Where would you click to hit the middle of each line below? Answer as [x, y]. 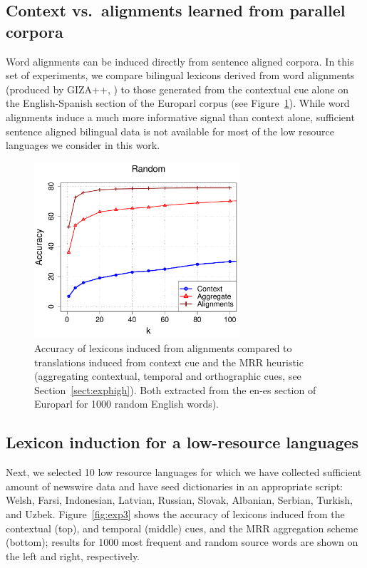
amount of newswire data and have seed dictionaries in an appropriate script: [175, 486]
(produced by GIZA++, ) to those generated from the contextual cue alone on [177, 89]
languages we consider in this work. [83, 145]
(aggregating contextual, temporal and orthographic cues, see [168, 376]
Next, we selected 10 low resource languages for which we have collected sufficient [184, 472]
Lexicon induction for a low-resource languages [182, 442]
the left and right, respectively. [73, 556]
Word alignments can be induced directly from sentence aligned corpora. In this [180, 61]
